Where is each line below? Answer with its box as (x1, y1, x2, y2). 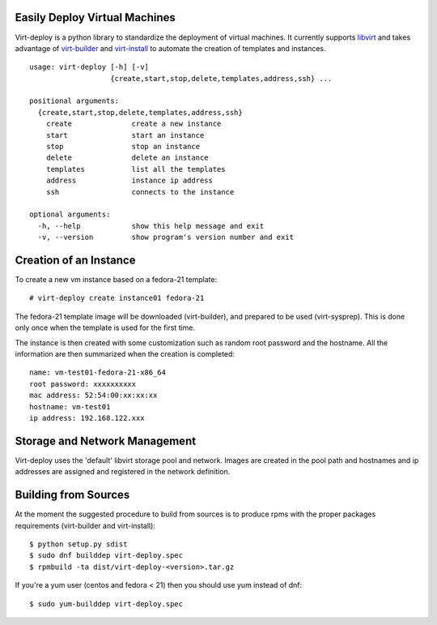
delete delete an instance (45, 153, 210, 162)
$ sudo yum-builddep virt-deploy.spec (29, 599, 184, 608)
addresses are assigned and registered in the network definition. (15, 467, 231, 477)
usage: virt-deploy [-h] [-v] (29, 62, 150, 72)
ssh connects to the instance (45, 187, 235, 196)
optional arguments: (29, 210, 111, 219)
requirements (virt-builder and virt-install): (15, 520, 155, 530)
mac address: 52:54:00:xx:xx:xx (29, 391, 158, 400)
